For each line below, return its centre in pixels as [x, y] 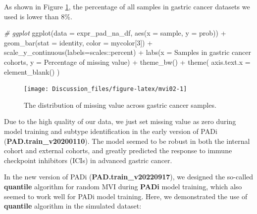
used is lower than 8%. [38, 16]
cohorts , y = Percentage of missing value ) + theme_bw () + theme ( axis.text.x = [127, 62]
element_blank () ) [32, 71]
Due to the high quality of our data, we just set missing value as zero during [120, 121]
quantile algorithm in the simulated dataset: [73, 206]
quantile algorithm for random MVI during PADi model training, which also [123, 186]
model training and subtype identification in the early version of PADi [111, 131]
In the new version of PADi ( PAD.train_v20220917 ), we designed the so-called [129, 177]
